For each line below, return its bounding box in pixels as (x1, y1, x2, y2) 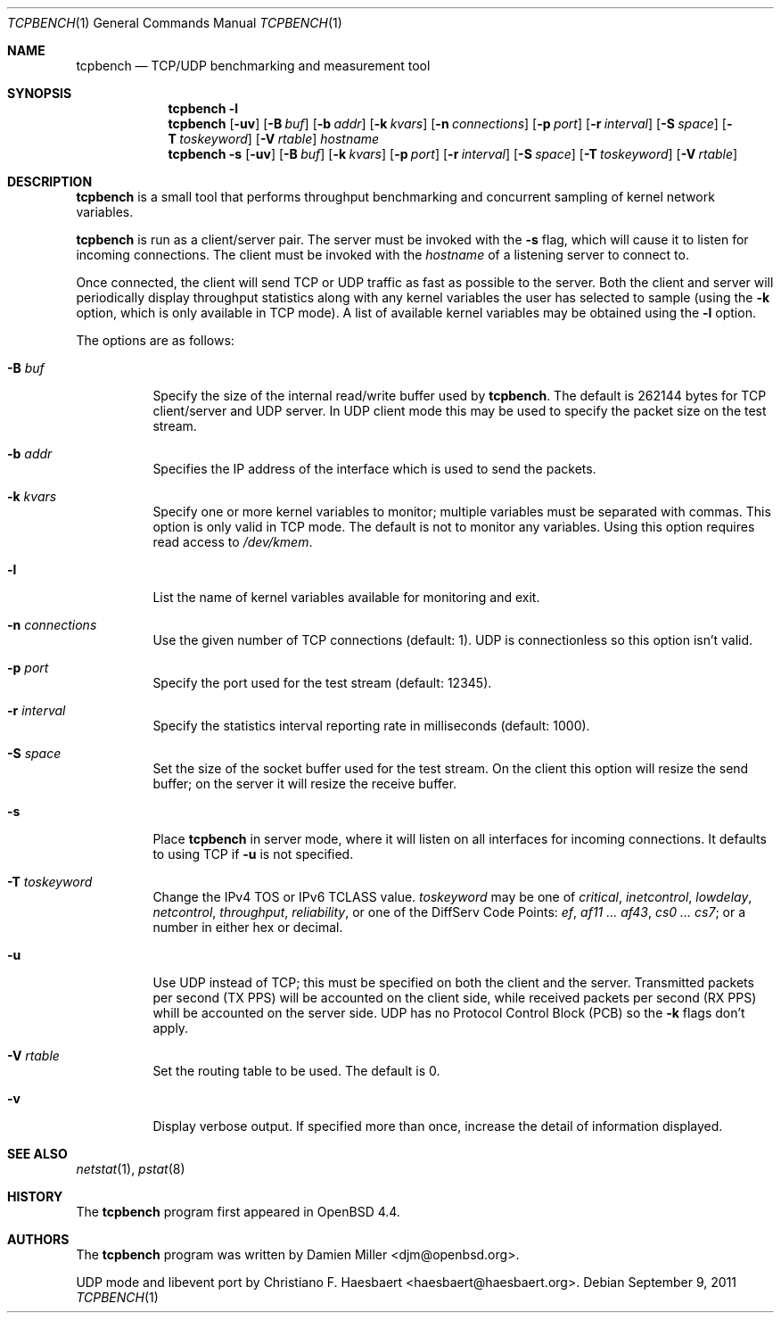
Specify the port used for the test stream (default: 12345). (152, 675, 492, 690)
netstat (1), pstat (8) (76, 1161, 185, 1176)
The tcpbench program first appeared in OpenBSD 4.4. (76, 1204, 400, 1219)
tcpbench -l (168, 101, 239, 116)
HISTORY (7, 1189, 63, 1204)
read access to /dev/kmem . (152, 534, 313, 549)
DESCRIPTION (7, 174, 93, 189)
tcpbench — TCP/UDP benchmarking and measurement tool (76, 58, 431, 73)
